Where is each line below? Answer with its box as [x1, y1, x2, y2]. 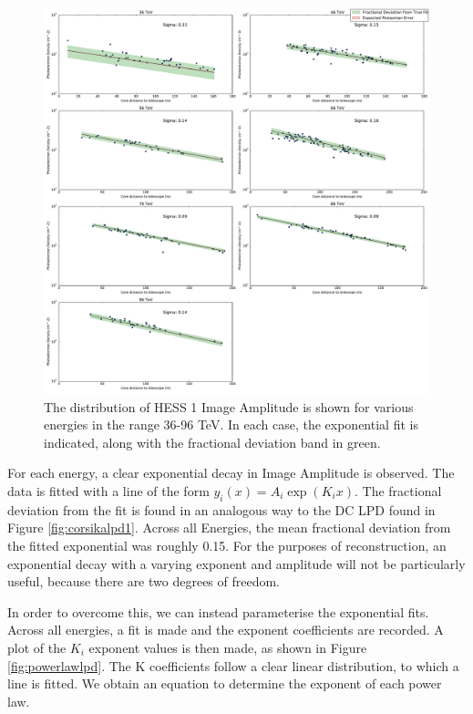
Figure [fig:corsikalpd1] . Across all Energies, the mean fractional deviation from [7, 518, 451, 537]
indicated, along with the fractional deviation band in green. [44, 432, 381, 451]
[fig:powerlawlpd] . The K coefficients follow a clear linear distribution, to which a [7, 656, 459, 675]
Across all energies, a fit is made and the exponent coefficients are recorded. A [7, 620, 444, 639]
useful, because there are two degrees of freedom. [7, 572, 281, 591]
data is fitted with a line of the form [7, 481, 210, 500]
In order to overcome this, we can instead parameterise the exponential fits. [7, 602, 429, 621]
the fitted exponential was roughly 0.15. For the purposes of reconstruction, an [7, 535, 447, 554]
